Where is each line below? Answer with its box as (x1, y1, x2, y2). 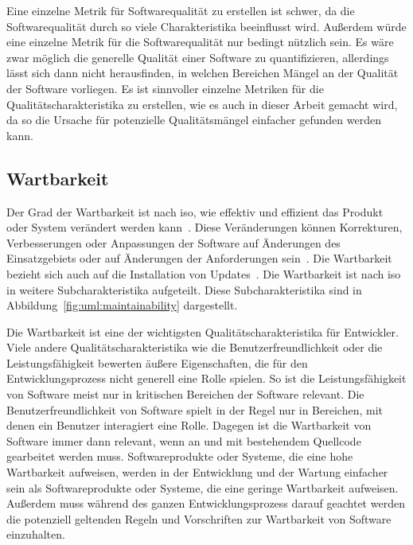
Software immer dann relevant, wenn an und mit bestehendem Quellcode (6, 432, 361, 449)
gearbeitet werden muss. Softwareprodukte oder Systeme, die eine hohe (6, 448, 353, 465)
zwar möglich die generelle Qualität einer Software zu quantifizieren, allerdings (6, 49, 389, 65)
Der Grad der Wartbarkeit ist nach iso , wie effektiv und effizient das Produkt (6, 203, 384, 220)
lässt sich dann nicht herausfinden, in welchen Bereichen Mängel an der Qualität (6, 64, 399, 81)
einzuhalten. (6, 526, 65, 543)
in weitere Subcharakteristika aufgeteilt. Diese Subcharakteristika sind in (6, 281, 362, 298)
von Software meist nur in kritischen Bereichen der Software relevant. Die (6, 386, 364, 403)
